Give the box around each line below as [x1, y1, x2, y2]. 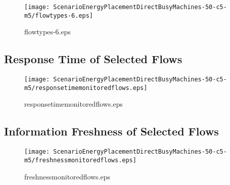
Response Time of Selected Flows [4, 51, 182, 67]
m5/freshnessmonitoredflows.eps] [24, 156, 136, 164]
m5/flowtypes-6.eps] [24, 12, 94, 19]
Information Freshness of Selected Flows [4, 123, 219, 139]
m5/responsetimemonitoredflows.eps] [24, 84, 148, 91]
